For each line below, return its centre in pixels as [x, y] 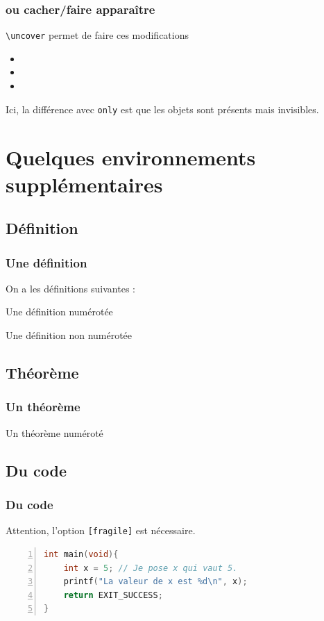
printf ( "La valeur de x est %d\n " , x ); [155, 582]
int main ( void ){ [81, 554]
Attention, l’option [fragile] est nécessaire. [101, 530]
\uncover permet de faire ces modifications [97, 35]
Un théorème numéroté [54, 432]
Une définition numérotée [59, 312]
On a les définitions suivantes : [70, 288]
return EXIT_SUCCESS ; [113, 595]
